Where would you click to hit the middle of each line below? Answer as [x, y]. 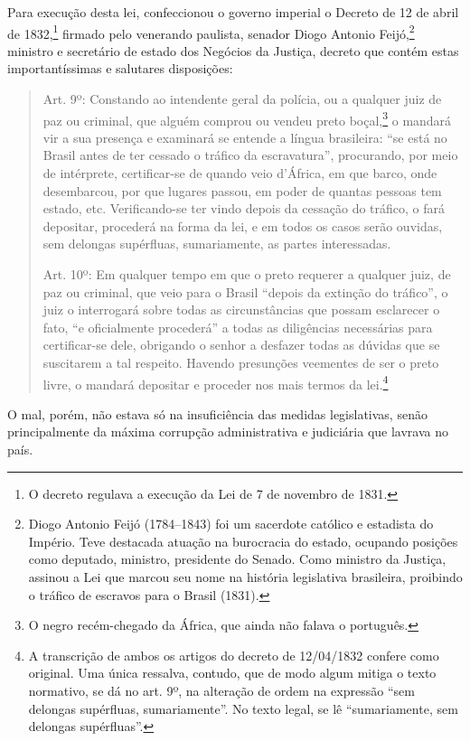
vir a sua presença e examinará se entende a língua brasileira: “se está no [245, 137]
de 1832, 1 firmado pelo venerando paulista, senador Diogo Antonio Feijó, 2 [211, 32]
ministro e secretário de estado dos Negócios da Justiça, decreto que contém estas [233, 50]
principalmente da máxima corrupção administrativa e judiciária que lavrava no [228, 431]
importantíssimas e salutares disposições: [120, 68]
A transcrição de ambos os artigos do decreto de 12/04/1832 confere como [234, 655]
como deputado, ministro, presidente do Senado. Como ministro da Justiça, [237, 559]
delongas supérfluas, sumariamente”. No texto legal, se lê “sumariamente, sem [243, 708]
